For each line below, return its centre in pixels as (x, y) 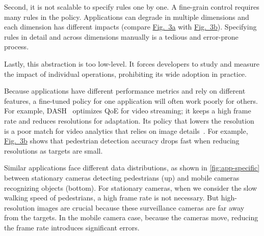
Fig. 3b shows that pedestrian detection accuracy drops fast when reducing (122, 141)
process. (17, 47)
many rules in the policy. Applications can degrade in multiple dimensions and (127, 17)
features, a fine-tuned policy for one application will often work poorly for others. (131, 100)
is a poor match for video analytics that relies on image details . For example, (126, 130)
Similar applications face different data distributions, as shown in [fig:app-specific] (132, 168)
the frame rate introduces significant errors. (72, 227)
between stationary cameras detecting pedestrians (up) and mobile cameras (122, 177)
